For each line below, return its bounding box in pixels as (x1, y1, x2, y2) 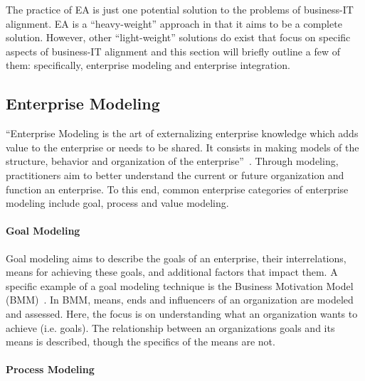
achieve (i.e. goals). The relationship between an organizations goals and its (6, 320, 335, 335)
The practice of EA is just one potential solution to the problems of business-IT (6, 2, 354, 16)
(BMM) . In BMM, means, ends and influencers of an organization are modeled (6, 292, 354, 307)
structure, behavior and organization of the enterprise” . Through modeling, (6, 154, 339, 168)
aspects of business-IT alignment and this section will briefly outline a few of (6, 43, 340, 58)
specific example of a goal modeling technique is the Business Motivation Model (6, 278, 354, 293)
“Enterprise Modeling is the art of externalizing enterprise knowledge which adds (6, 126, 359, 141)
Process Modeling (6, 362, 95, 377)
